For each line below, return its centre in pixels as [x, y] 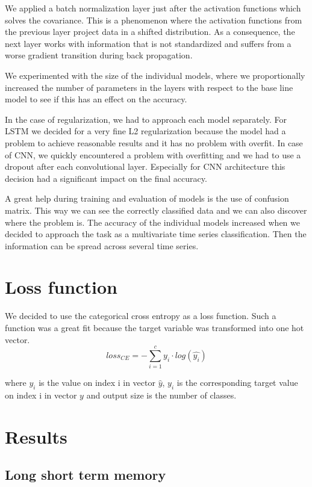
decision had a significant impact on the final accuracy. [106, 178]
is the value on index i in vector [97, 383]
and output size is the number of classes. [161, 395]
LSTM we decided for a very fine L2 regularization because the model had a [145, 131]
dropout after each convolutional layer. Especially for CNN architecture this [145, 166]
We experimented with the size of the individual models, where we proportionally [155, 75]
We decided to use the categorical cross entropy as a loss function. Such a [141, 316]
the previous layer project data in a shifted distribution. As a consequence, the [150, 32]
